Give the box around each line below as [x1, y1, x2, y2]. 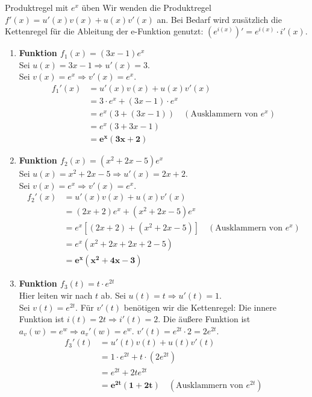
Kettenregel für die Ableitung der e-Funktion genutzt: [5, 25, 204, 37]
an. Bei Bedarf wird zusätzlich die [157, 13, 282, 25]
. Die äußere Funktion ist [158, 313, 251, 325]
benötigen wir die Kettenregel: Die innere [123, 300, 276, 313]
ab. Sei [101, 289, 126, 302]
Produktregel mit [5, 1, 69, 13]
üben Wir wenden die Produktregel [81, 1, 211, 13]
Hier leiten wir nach [19, 289, 93, 302]
